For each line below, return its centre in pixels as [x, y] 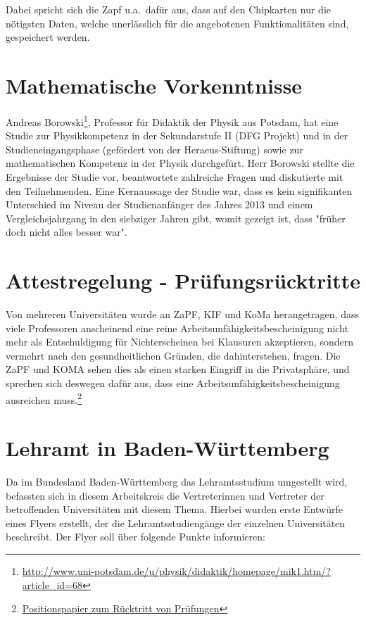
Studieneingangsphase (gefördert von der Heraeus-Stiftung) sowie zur [154, 149]
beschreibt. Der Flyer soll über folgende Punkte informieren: [135, 537]
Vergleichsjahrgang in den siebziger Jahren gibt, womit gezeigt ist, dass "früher [176, 218]
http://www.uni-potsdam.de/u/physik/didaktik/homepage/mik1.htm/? [176, 570]
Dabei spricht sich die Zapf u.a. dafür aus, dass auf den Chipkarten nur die [169, 9]
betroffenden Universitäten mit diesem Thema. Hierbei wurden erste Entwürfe [174, 509]
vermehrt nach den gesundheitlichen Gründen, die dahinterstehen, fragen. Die [173, 355]
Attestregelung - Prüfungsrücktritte [183, 280]
